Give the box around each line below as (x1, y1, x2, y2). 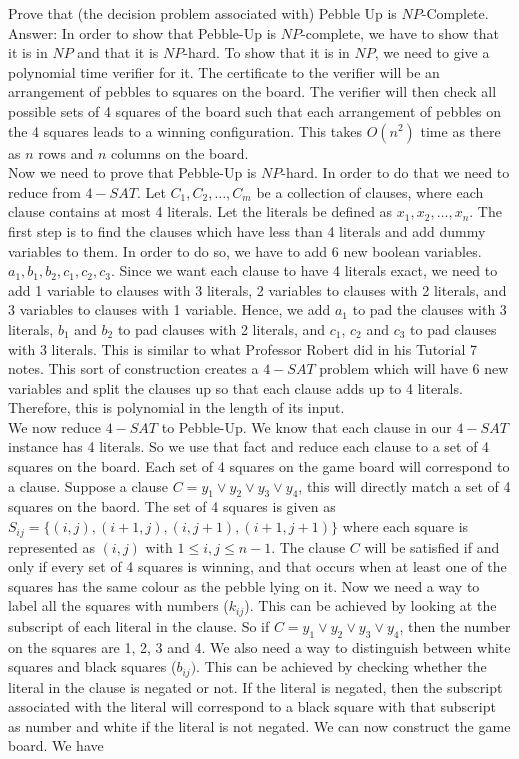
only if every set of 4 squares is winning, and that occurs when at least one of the (8, 556, 507, 577)
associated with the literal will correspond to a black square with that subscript (8, 696, 496, 717)
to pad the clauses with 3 (352, 299, 507, 320)
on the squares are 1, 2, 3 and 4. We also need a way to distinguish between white (8, 636, 511, 657)
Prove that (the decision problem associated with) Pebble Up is (8, 3, 397, 23)
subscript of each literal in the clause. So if (8, 615, 270, 636)
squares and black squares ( (8, 656, 177, 677)
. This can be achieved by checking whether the (196, 656, 487, 677)
